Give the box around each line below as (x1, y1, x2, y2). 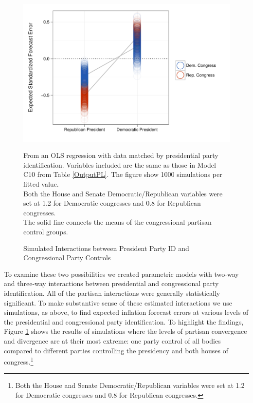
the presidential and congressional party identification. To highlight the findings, (4, 316, 244, 326)
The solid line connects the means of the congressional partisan (23, 217, 212, 227)
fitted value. (23, 179, 59, 189)
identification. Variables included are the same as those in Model (23, 159, 216, 170)
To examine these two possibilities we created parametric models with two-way (4, 269, 239, 279)
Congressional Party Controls (23, 252, 111, 263)
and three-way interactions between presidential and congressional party (4, 278, 219, 288)
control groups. (23, 227, 68, 236)
